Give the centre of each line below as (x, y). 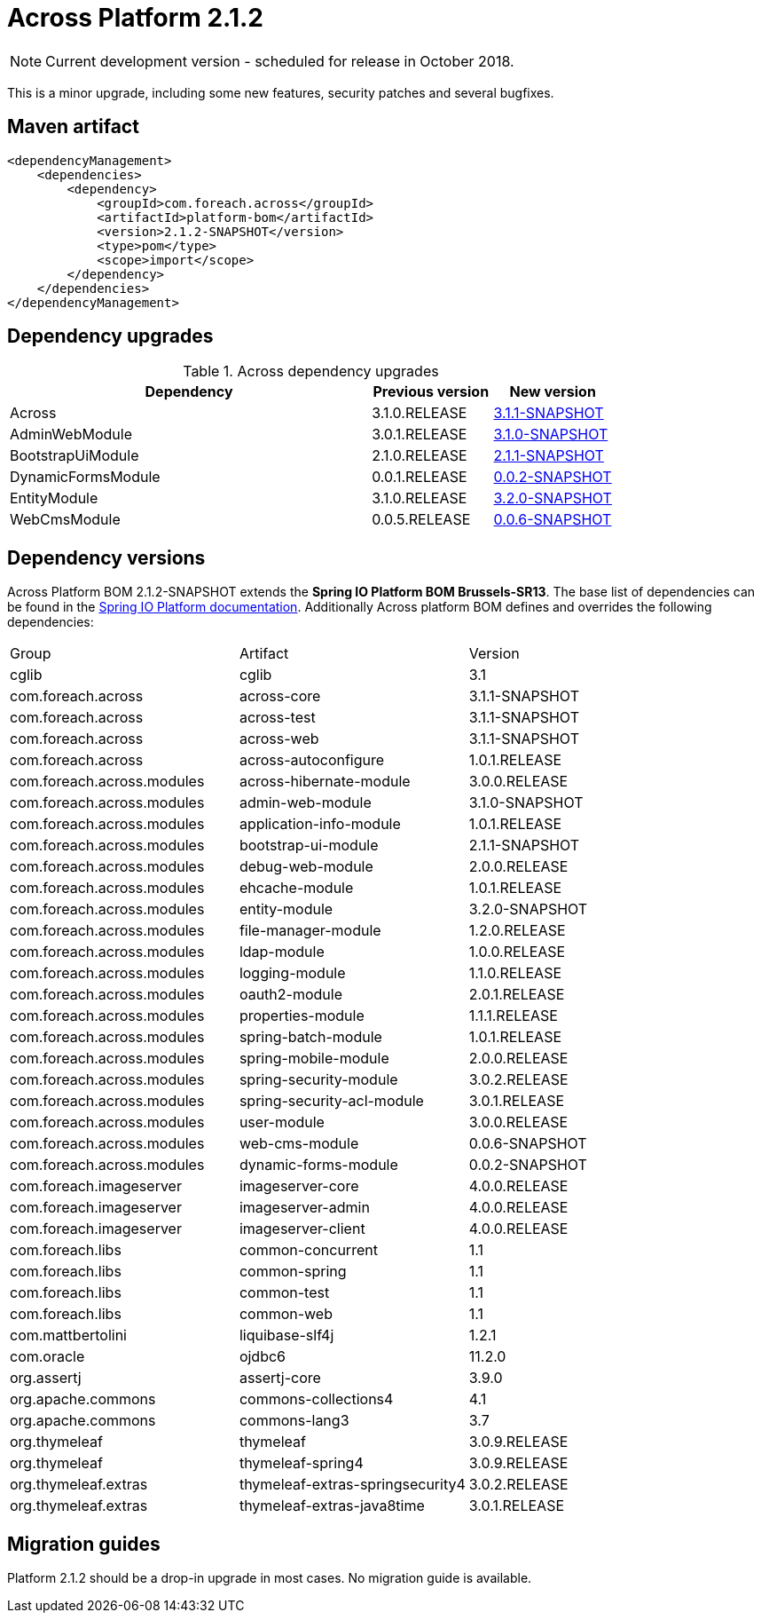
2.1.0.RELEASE (420, 456)
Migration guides (84, 1544)
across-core (280, 696)
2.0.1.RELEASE (517, 995)
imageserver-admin (304, 1208)
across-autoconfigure (312, 760)
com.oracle (47, 1357)
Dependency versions (106, 557)
